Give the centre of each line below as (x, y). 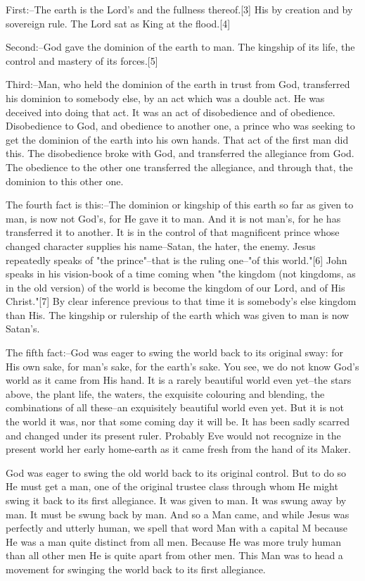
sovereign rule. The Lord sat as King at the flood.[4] (118, 23)
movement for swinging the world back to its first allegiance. (136, 569)
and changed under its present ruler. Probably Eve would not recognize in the (173, 435)
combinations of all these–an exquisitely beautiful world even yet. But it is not (175, 407)
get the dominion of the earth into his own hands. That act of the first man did (177, 139)
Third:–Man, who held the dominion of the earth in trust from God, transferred (178, 84)
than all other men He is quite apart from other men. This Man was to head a (174, 555)
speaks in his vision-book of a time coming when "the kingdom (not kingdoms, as (181, 274)
